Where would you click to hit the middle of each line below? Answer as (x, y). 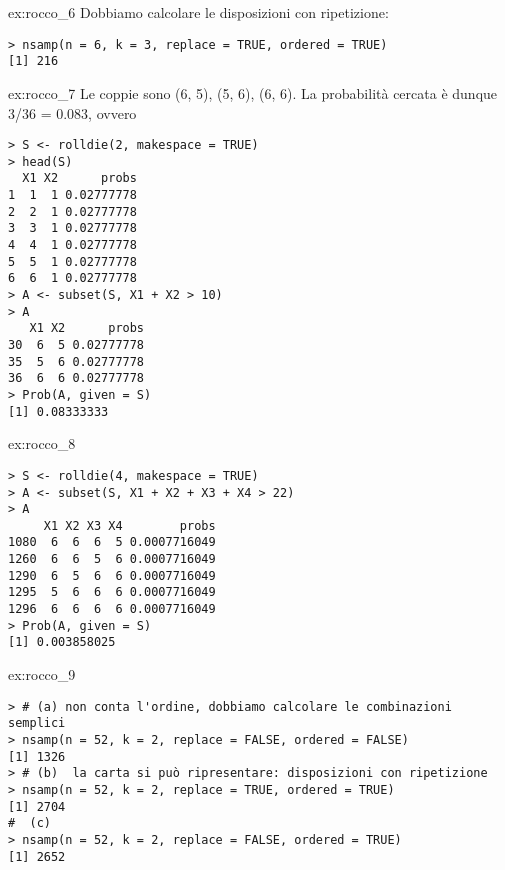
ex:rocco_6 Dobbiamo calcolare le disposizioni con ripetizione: (198, 12)
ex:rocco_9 (42, 674)
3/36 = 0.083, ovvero (72, 112)
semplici (37, 723)
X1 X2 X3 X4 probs (129, 525)
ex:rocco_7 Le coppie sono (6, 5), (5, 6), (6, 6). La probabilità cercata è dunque (253, 92)
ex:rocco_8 (42, 443)
